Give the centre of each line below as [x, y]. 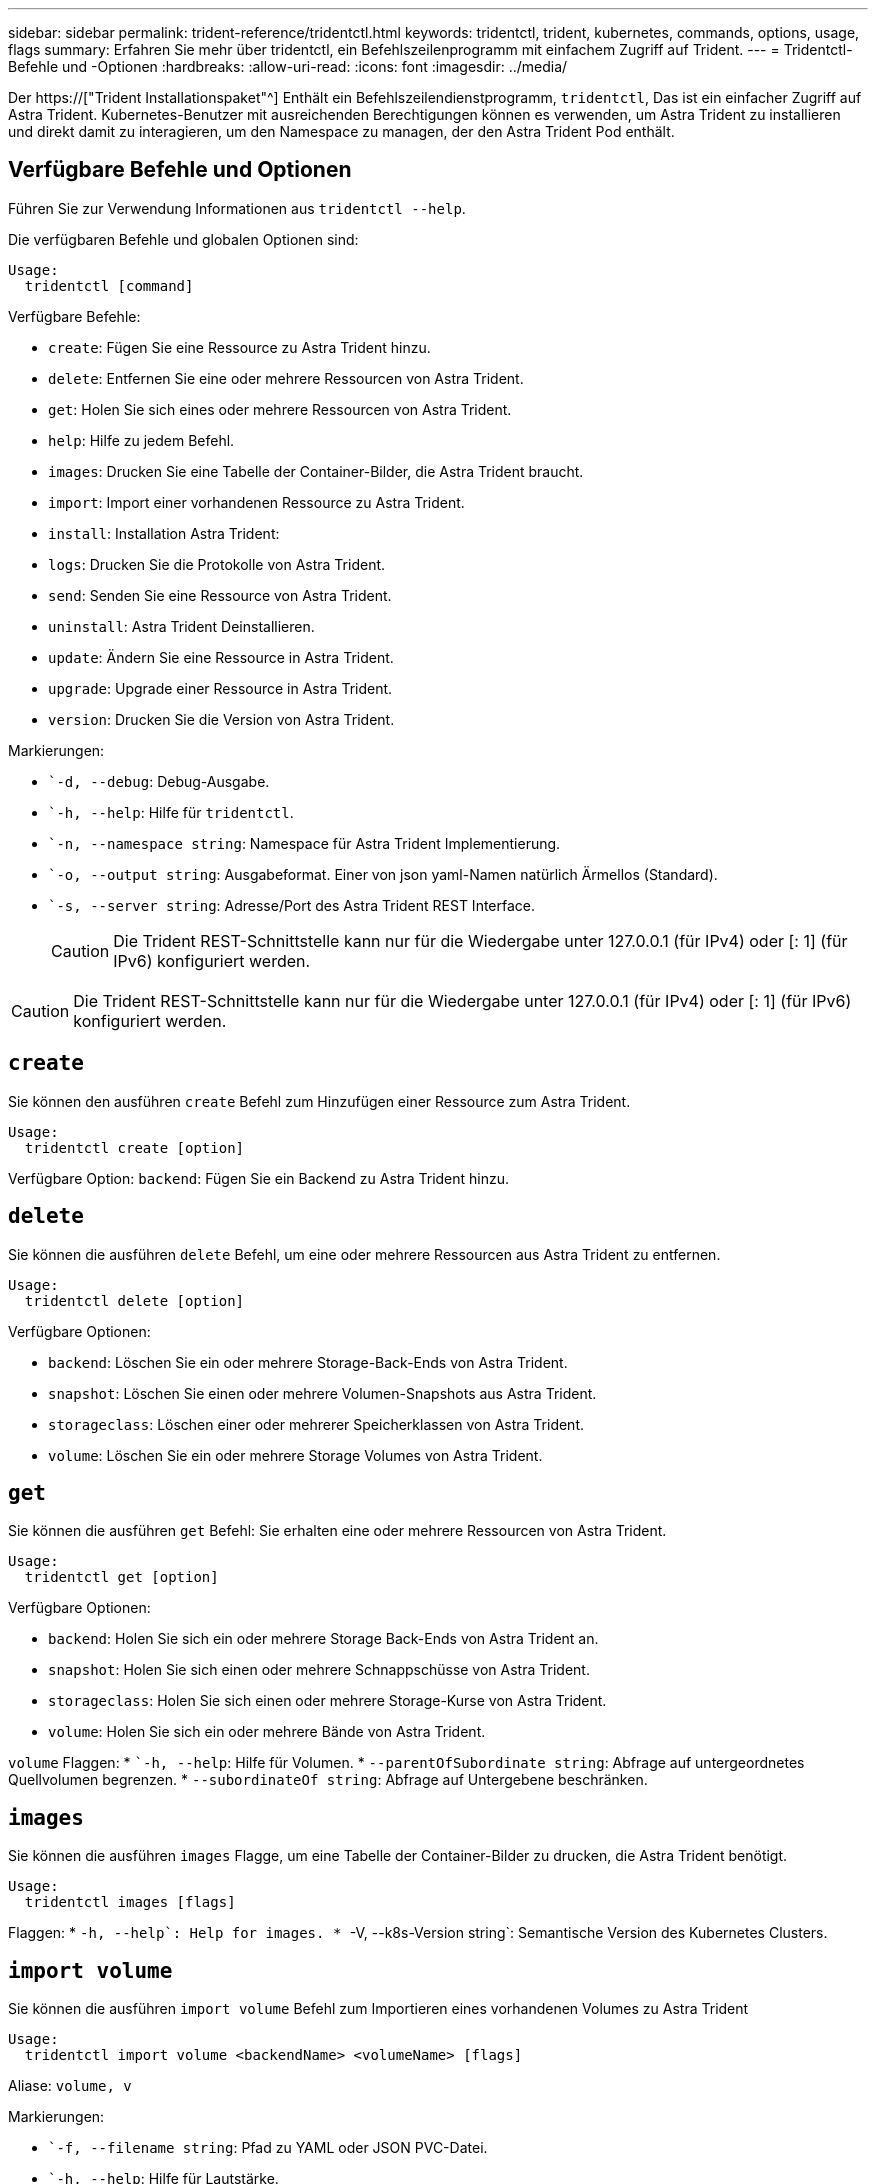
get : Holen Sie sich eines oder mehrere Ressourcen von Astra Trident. [280, 409]
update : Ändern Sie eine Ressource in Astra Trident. [221, 657]
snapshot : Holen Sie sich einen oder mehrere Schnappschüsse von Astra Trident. [319, 1670]
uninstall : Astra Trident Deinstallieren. [181, 626]
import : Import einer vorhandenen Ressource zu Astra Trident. [256, 502]
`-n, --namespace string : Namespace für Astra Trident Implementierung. [304, 843]
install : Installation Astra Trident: [164, 533]
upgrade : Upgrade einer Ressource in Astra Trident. [220, 688]
